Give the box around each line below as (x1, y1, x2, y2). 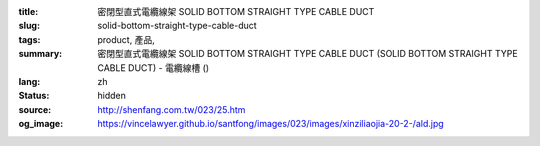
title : (18, 6, 39, 17)
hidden (97, 90, 127, 102)
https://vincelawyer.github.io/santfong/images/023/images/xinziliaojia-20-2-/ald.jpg (97, 118, 444, 130)
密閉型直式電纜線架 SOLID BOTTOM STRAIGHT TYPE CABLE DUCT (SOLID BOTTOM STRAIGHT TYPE (97, 48, 519, 60)
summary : (18, 48, 63, 60)
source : (18, 103, 52, 115)
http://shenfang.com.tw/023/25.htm (97, 103, 246, 115)
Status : (18, 90, 50, 102)
